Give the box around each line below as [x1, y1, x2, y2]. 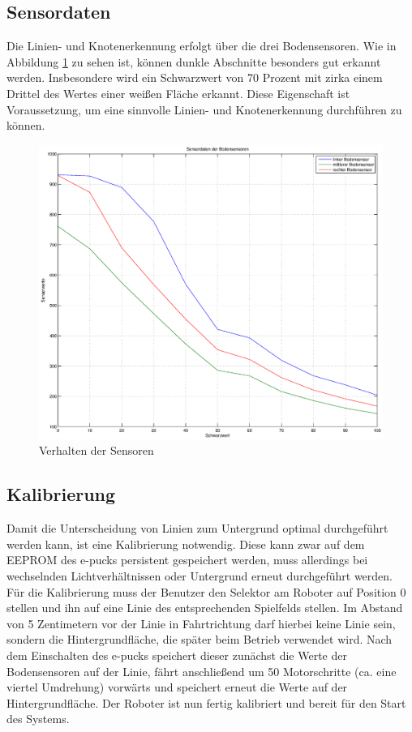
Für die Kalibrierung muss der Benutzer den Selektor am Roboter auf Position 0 [6, 583, 406, 600]
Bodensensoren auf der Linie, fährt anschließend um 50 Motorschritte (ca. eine [6, 662, 397, 679]
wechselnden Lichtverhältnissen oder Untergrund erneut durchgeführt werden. [6, 567, 393, 584]
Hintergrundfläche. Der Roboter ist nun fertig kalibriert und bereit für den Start [6, 694, 406, 711]
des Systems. [6, 710, 70, 727]
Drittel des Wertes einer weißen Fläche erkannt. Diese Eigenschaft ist [6, 84, 350, 101]
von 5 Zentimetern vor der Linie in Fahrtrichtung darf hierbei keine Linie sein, [6, 614, 396, 631]
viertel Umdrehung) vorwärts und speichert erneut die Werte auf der [6, 678, 348, 696]
